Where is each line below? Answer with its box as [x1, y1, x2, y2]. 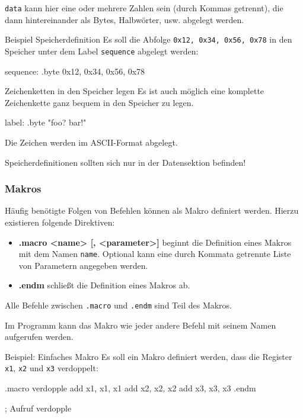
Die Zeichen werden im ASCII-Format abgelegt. [5, 136, 178, 148]
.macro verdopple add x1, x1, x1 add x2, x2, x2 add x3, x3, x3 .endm [5, 382, 256, 394]
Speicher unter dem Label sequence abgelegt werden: [5, 44, 199, 57]
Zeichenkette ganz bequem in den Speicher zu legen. [5, 96, 194, 108]
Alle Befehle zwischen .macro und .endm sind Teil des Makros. [5, 298, 232, 311]
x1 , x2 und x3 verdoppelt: [5, 362, 98, 374]
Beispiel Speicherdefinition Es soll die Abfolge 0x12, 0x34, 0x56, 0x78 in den [5, 33, 292, 46]
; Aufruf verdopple [5, 401, 72, 414]
